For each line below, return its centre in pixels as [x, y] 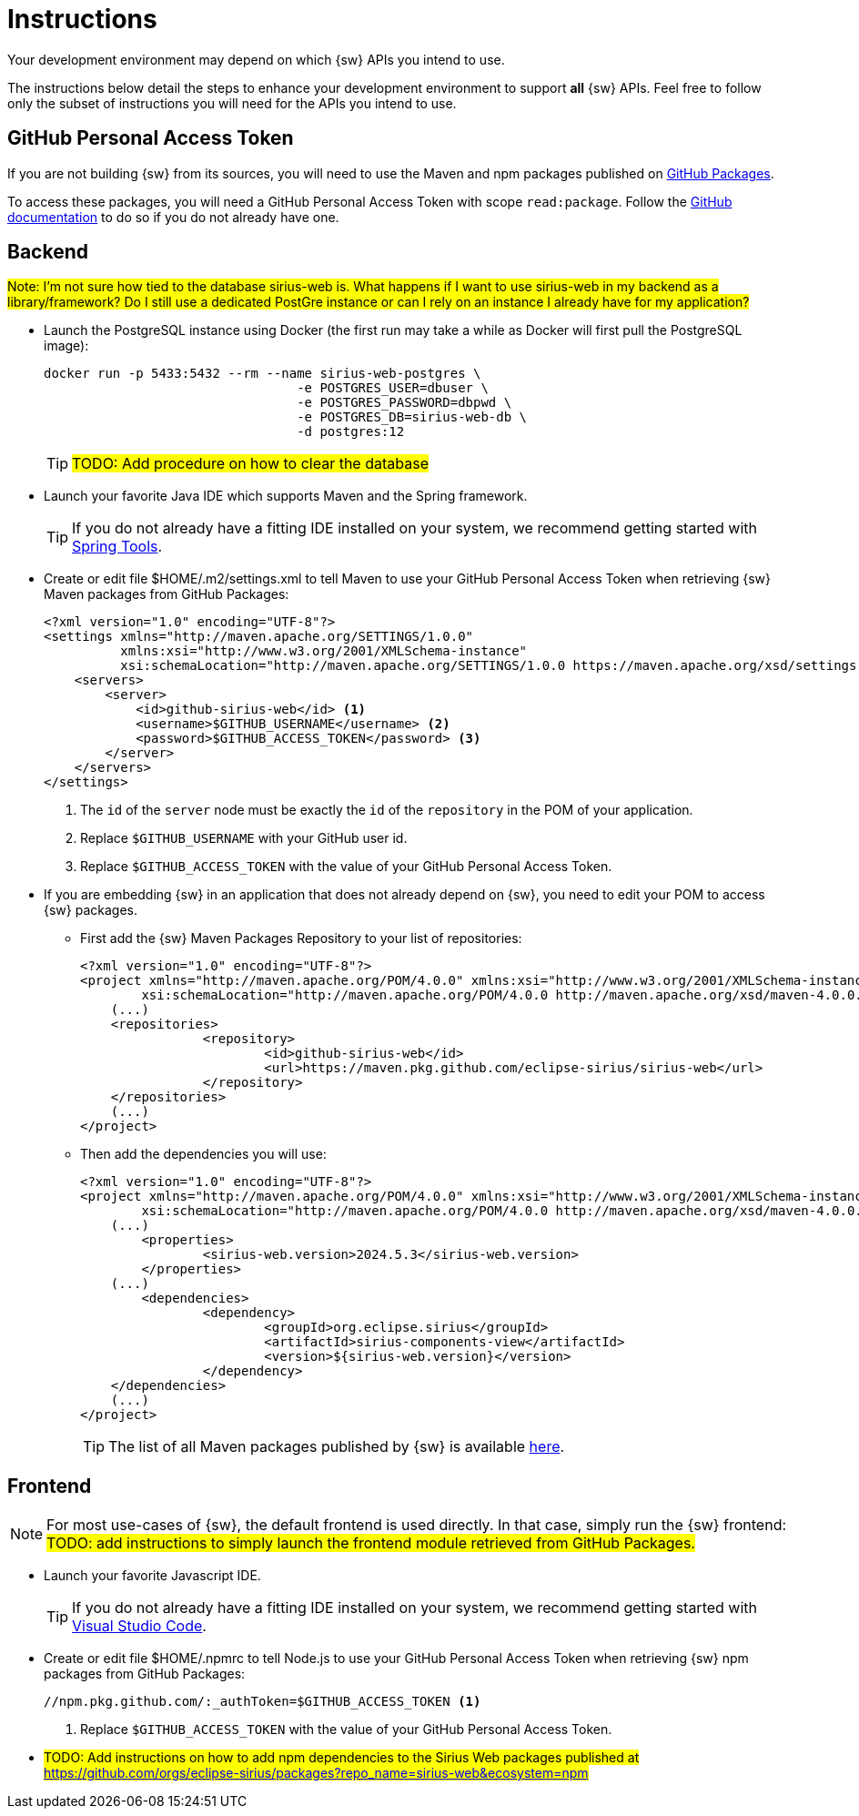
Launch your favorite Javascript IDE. [152, 1576]
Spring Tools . [117, 547]
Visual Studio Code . [139, 1626]
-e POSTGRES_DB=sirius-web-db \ [412, 417]
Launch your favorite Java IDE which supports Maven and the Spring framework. [286, 496]
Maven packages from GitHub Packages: [167, 594]
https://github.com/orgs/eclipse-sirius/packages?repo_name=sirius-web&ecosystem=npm [316, 1773]
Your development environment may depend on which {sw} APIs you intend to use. [256, 59]
